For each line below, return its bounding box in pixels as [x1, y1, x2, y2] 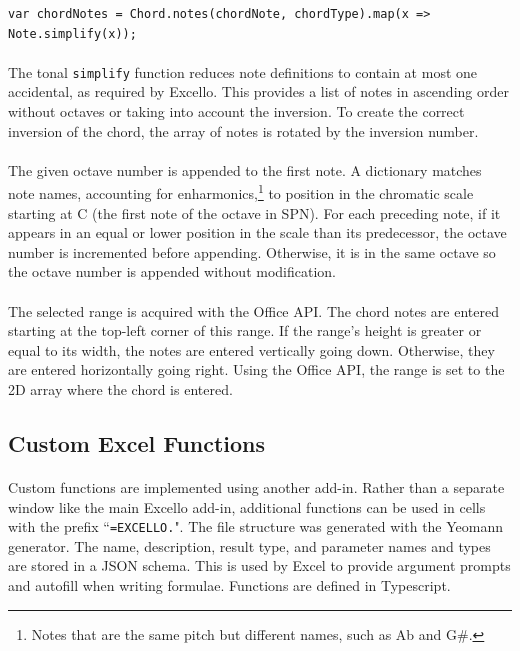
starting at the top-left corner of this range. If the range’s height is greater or [8, 320, 482, 341]
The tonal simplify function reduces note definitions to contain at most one [8, 61, 478, 82]
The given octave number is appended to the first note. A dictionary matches [8, 159, 482, 180]
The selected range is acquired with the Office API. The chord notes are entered [8, 300, 499, 321]
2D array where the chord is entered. [8, 379, 233, 399]
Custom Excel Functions [8, 427, 266, 458]
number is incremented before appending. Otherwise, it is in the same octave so [8, 241, 496, 262]
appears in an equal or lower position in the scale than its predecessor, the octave [8, 222, 507, 243]
